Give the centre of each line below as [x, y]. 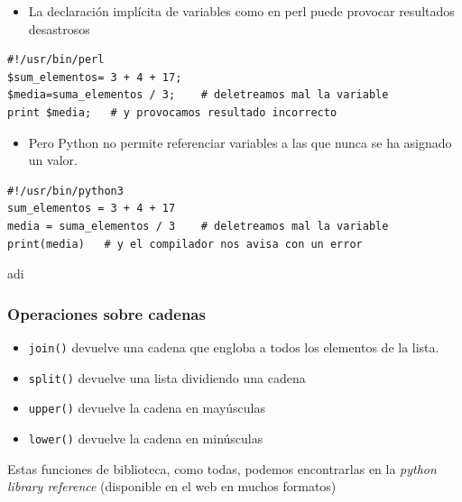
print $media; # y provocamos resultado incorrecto [172, 112]
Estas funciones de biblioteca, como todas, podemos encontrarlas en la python [222, 468]
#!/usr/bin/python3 [65, 191]
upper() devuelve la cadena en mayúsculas [147, 408]
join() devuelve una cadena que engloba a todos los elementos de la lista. [234, 347]
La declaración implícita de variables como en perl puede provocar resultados [241, 11]
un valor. [53, 160]
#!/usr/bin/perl [56, 60]
